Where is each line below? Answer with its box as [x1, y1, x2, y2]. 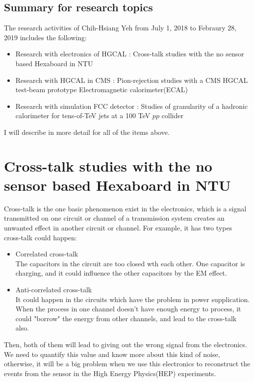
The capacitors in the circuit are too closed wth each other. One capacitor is [15, 258, 245, 268]
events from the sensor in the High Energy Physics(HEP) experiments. [4, 368, 216, 378]
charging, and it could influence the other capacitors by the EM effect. [15, 268, 227, 278]
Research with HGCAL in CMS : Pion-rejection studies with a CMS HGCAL [15, 75, 248, 85]
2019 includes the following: [4, 32, 87, 42]
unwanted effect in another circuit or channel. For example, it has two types [4, 223, 232, 233]
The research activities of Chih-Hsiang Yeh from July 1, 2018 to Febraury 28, [4, 23, 237, 33]
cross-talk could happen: [4, 232, 77, 242]
